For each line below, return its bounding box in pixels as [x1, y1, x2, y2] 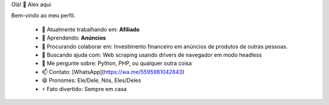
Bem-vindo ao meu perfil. [11, 12, 76, 19]
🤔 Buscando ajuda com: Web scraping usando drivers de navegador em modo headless [41, 51, 262, 58]
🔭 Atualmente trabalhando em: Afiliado [41, 25, 140, 33]
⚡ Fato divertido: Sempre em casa [41, 85, 127, 92]
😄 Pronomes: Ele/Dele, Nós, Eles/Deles [41, 76, 141, 84]
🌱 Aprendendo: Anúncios [41, 34, 106, 42]
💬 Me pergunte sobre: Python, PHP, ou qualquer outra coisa [41, 59, 192, 67]
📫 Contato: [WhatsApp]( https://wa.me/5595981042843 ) [41, 68, 185, 75]
